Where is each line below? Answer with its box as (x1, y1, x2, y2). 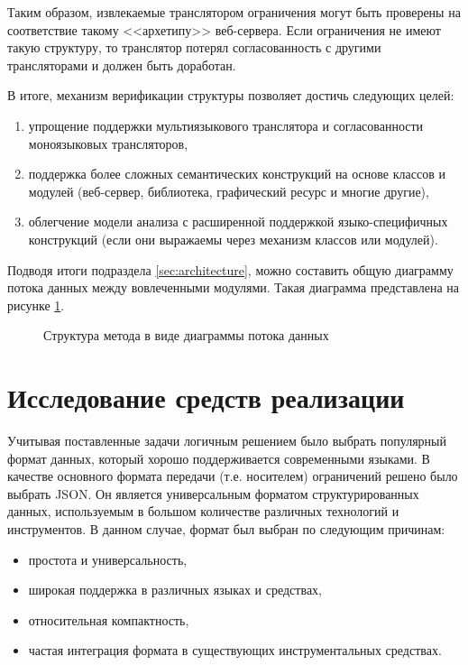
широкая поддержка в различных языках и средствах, (28, 580, 322, 599)
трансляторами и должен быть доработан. (7, 55, 236, 74)
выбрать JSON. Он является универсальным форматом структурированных (7, 484, 419, 503)
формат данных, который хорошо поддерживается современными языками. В (7, 448, 430, 467)
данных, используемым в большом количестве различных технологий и (7, 502, 399, 521)
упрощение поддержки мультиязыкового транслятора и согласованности (28, 115, 424, 134)
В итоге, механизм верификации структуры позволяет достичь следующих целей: (7, 86, 454, 105)
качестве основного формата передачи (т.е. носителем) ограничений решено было (7, 466, 458, 485)
